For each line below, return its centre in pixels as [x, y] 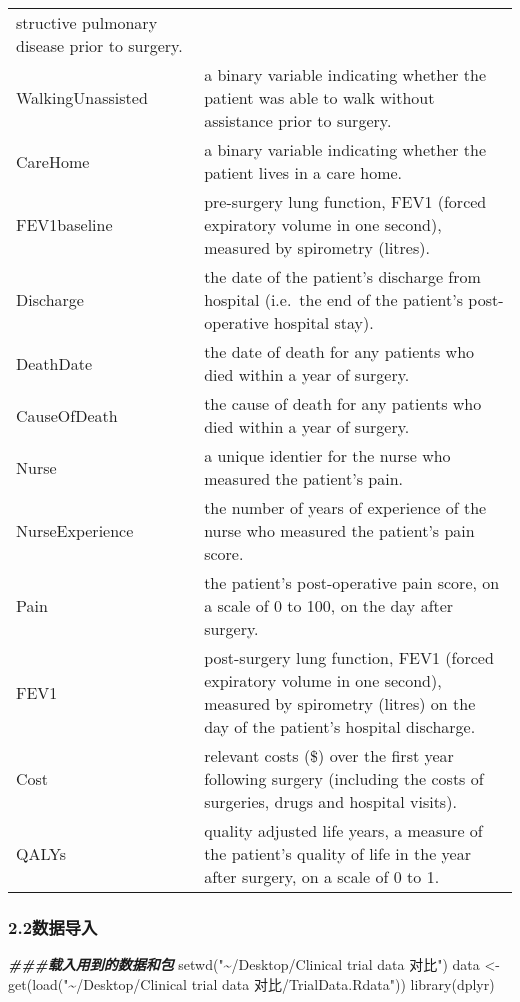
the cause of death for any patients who [343, 403]
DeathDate [54, 363]
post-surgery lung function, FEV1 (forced [349, 657]
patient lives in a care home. [303, 172]
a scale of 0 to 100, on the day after [329, 605]
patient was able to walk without [319, 97]
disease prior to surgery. [99, 45]
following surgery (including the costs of [344, 778]
